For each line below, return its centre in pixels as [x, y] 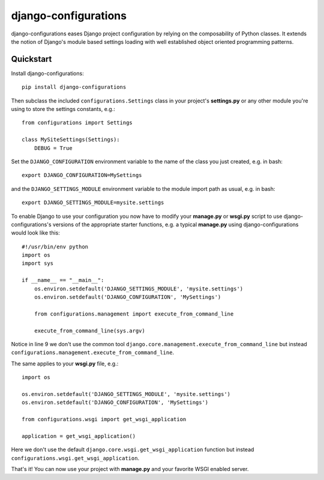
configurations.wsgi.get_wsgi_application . [75, 458]
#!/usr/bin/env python [55, 247]
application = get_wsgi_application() [79, 436]
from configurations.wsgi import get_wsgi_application [104, 419]
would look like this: [35, 233]
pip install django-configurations [74, 87]
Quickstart [31, 59]
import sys [38, 263]
